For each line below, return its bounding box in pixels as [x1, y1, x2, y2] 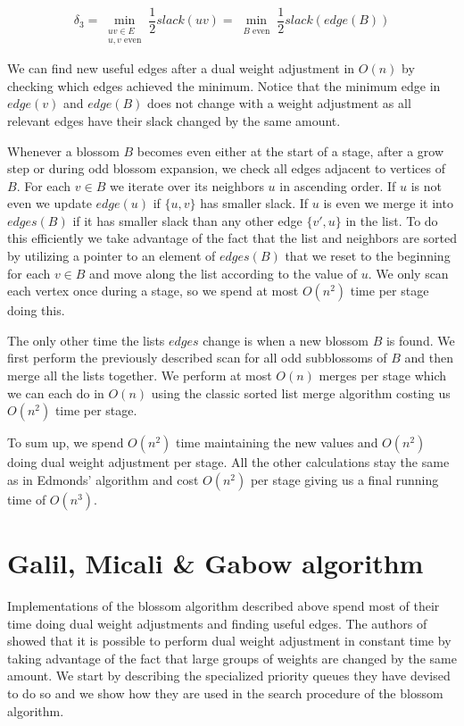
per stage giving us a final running [250, 470, 439, 488]
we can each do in [7, 383, 104, 402]
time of [7, 489, 46, 508]
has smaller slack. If [200, 194, 309, 213]
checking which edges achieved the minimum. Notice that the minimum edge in [7, 76, 441, 95]
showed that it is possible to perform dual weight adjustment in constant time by [7, 631, 452, 650]
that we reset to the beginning [285, 246, 451, 265]
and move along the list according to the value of [89, 263, 358, 282]
